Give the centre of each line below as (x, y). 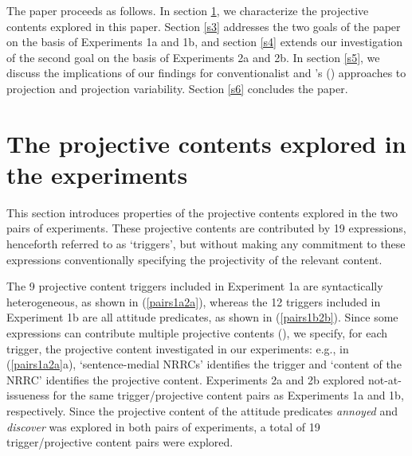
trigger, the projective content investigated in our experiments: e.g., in (178, 348)
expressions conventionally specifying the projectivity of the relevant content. (194, 259)
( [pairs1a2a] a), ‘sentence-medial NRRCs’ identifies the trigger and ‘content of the (204, 364)
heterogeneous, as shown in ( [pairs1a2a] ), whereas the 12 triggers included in (194, 301)
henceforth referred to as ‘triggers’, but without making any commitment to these (206, 244)
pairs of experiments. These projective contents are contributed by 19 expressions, (206, 228)
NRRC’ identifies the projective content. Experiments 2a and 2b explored (186, 379)
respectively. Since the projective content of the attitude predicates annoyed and (202, 411)
